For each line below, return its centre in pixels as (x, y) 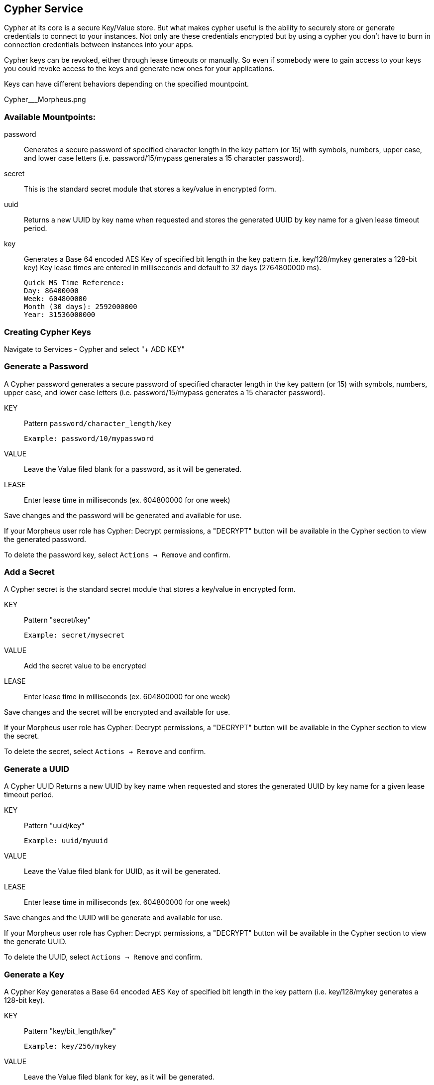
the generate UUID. (35, 942)
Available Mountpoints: (50, 117)
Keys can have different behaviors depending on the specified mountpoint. (127, 84)
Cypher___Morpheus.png (45, 100)
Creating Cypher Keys (48, 332)
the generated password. (45, 539)
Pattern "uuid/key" (54, 826)
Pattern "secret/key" (57, 620)
